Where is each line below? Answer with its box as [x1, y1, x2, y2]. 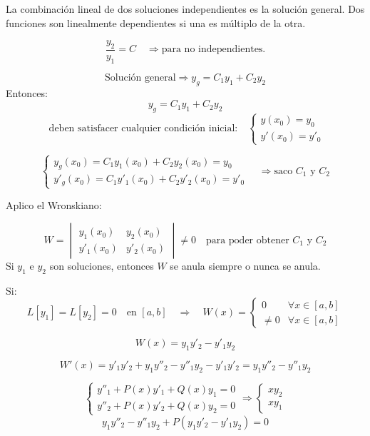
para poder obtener [205, 235, 289, 245]
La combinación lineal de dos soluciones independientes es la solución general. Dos [6, 1, 365, 16]
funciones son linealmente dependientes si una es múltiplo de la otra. [6, 15, 306, 30]
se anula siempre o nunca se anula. [170, 258, 321, 273]
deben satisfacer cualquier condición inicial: [48, 123, 238, 133]
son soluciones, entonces [49, 258, 154, 273]
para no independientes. [161, 44, 266, 55]
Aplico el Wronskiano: [6, 198, 102, 213]
